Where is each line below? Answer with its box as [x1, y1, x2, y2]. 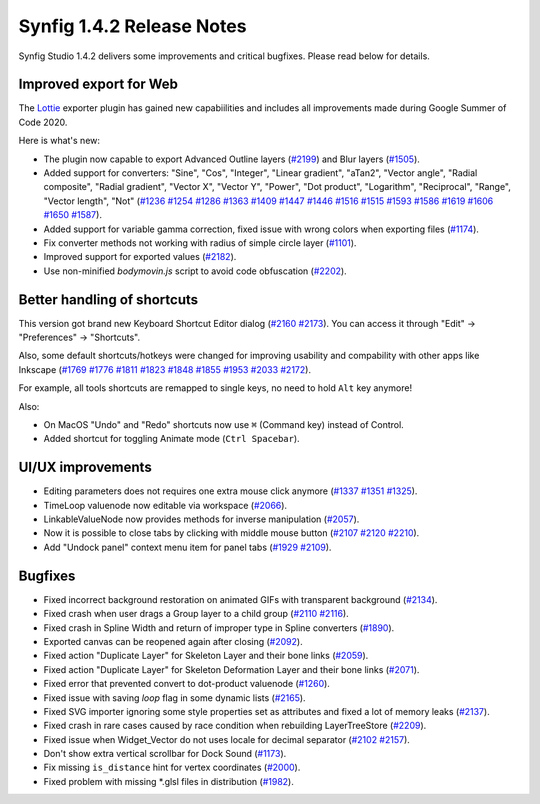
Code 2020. [18, 116, 68, 128]
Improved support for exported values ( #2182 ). [43, 251, 237, 263]
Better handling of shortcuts [18, 291, 199, 308]
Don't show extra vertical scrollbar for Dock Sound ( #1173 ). [43, 748, 287, 760]
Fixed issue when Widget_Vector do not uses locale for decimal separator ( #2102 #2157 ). [43, 733, 410, 745]
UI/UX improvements [18, 459, 152, 476]
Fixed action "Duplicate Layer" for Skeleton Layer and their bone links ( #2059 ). [43, 650, 369, 662]
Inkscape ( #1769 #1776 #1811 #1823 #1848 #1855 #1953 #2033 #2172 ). [18, 363, 312, 375]
